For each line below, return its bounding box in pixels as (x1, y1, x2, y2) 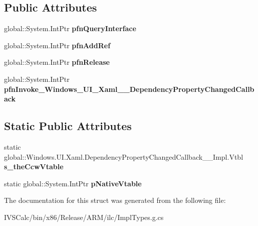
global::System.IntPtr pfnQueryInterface (4, 23, 136, 34)
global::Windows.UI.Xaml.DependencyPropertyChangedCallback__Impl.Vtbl (4, 151, 243, 162)
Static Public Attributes (4, 118, 132, 134)
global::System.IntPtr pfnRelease (4, 57, 110, 67)
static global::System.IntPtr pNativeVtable (4, 178, 142, 188)
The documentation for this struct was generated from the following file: (4, 195, 226, 205)
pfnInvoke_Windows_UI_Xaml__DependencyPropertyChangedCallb (4, 83, 254, 94)
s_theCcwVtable (4, 161, 64, 172)
